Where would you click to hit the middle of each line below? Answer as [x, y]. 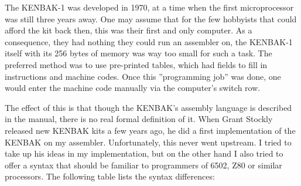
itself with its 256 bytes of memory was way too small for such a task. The [138, 53]
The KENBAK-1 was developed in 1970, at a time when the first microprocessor [149, 7]
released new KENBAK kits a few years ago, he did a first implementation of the [150, 130]
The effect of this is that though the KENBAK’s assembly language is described [148, 107]
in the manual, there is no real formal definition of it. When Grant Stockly [139, 119]
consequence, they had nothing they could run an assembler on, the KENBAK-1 [149, 41]
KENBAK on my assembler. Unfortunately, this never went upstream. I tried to [148, 142]
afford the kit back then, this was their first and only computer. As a [129, 30]
